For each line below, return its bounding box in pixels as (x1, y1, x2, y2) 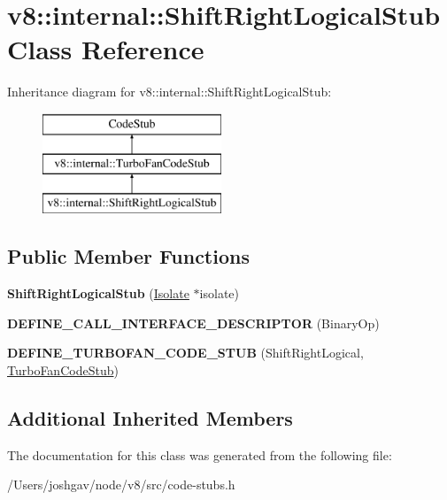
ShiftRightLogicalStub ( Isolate (7, 284, 189, 303)
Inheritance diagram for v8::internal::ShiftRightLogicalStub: (7, 82, 332, 101)
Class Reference (7, 31, 204, 67)
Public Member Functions (7, 242, 250, 270)
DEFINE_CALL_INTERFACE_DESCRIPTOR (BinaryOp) (7, 313, 380, 332)
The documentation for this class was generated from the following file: (7, 445, 392, 464)
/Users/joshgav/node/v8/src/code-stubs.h (7, 475, 235, 494)
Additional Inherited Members (7, 404, 293, 431)
